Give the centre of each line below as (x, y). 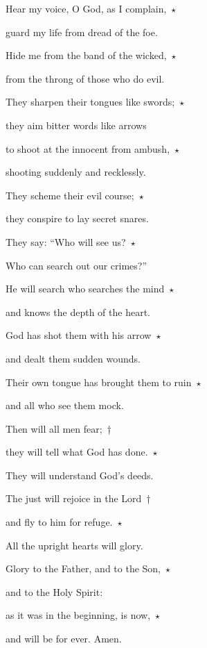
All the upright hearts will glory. (74, 545)
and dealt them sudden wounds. (73, 358)
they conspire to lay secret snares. (77, 218)
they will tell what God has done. (77, 452)
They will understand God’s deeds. (80, 475)
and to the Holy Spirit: (54, 591)
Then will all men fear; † (58, 428)
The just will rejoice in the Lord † (78, 498)
